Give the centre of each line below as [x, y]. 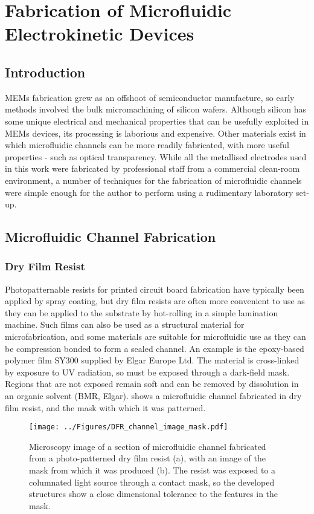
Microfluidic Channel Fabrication [111, 237]
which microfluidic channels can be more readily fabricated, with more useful [147, 145]
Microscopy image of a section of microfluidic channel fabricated [148, 446]
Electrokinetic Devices [100, 34]
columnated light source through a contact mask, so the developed [152, 482]
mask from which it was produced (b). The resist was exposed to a [152, 470]
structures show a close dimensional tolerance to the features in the [154, 494]
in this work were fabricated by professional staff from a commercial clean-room [152, 168]
